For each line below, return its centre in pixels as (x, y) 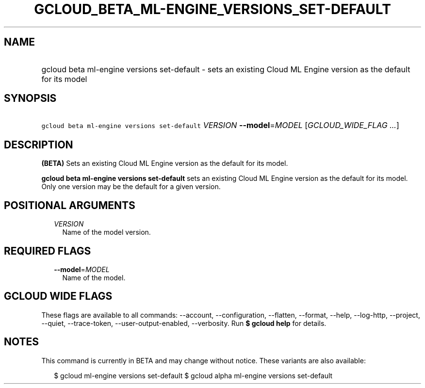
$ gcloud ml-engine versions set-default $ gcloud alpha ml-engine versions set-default (193, 375)
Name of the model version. (106, 232)
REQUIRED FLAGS (48, 251)
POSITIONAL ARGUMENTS (70, 205)
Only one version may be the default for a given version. (131, 187)
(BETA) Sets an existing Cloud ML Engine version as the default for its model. (165, 163)
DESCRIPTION (39, 145)
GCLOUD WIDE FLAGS (58, 296)
